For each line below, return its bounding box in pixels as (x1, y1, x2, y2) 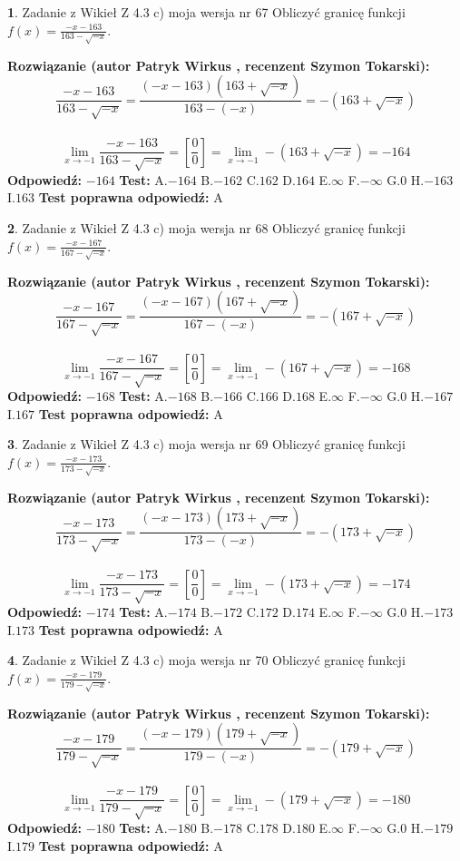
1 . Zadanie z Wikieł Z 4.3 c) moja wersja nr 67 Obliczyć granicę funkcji (7, 3, 406, 21)
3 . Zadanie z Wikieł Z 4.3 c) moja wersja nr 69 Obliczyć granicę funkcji (7, 435, 406, 454)
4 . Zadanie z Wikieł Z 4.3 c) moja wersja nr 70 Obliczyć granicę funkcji (7, 651, 406, 670)
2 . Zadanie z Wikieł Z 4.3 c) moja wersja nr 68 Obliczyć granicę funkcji (7, 219, 406, 238)
